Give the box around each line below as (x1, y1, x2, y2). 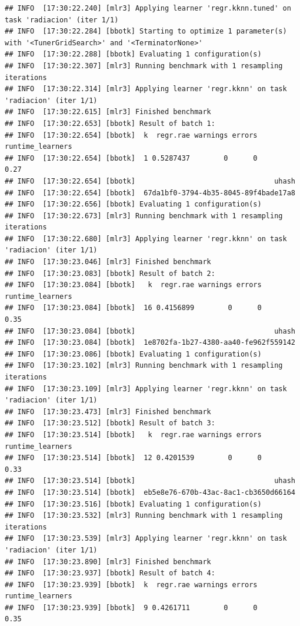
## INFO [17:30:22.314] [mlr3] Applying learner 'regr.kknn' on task (5, 85, 287, 94)
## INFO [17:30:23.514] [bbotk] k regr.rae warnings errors (5, 430, 262, 439)
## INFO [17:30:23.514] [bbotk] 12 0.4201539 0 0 (5, 454, 262, 462)
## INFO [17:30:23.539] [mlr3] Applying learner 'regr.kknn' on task (5, 534, 287, 543)
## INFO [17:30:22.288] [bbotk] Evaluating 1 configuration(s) (5, 50, 262, 59)
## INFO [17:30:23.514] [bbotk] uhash (5, 477, 295, 485)
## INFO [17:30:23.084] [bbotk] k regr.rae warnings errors (5, 281, 262, 289)
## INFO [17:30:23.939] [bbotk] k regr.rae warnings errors (5, 580, 258, 589)
